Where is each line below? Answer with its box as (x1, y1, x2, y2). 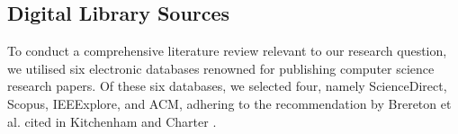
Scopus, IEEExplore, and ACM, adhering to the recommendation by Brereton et (7, 94, 452, 112)
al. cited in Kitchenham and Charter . (7, 112, 217, 130)
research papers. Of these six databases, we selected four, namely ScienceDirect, (7, 76, 447, 95)
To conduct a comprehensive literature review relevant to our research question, (7, 41, 447, 60)
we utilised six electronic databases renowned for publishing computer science (7, 58, 435, 77)
